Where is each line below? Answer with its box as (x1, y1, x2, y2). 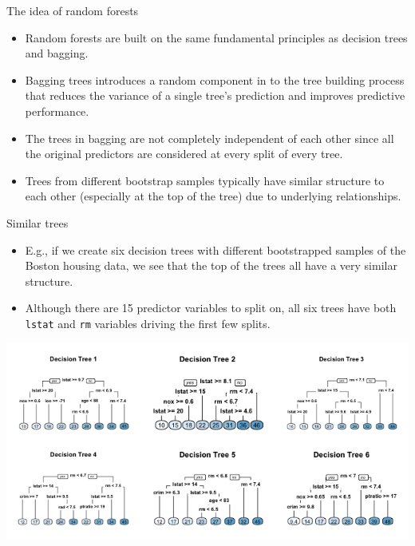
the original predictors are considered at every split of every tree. (25, 145, 343, 162)
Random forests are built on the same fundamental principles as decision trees (25, 29, 408, 45)
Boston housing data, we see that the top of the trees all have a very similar (25, 257, 397, 274)
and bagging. (25, 45, 89, 61)
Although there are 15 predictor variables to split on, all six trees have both (25, 299, 397, 316)
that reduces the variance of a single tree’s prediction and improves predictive (25, 87, 405, 104)
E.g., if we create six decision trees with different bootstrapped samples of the (25, 241, 406, 258)
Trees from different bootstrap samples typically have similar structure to (25, 172, 385, 188)
